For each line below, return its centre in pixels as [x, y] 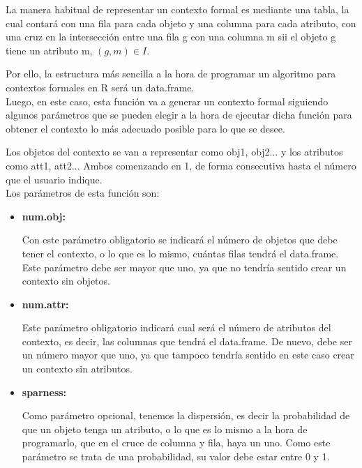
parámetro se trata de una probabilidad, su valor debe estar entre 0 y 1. [176, 456]
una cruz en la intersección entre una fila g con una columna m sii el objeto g [171, 37]
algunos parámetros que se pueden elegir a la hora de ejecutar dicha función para [179, 115]
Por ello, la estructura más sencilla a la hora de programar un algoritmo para [171, 74]
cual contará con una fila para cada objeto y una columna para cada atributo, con [181, 23]
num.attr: [45, 304]
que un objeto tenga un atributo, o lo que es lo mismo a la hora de [165, 429]
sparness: [44, 392]
